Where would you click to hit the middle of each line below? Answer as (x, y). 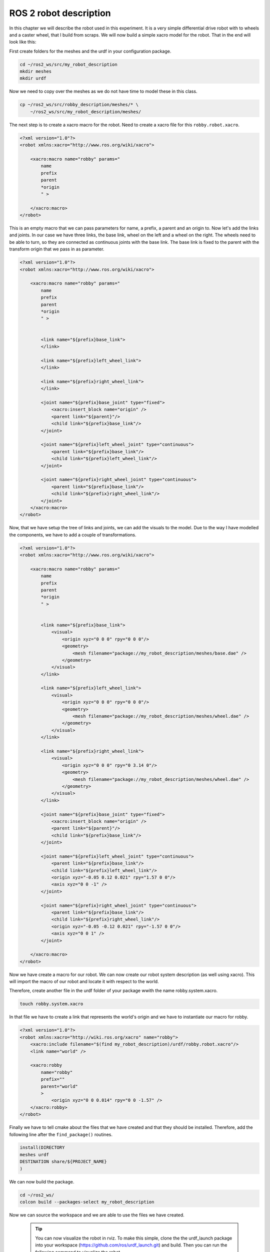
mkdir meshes (36, 72)
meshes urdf (34, 1155)
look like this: (23, 42)
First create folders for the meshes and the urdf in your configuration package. (90, 51)
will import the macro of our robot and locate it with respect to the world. (84, 982)
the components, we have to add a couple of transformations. (73, 535)
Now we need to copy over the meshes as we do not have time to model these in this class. (103, 91)
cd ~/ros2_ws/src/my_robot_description (68, 64)
